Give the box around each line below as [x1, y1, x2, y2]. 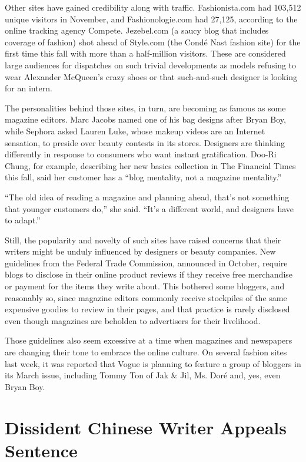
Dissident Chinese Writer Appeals [5, 415, 287, 439]
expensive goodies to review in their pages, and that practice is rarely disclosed [5, 303, 290, 315]
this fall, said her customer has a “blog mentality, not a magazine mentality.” [5, 171, 282, 183]
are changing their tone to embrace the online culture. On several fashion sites [5, 346, 287, 358]
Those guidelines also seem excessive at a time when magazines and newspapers [5, 334, 292, 346]
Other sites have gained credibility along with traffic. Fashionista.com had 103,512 [5, 1, 301, 13]
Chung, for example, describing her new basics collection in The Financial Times [5, 159, 296, 171]
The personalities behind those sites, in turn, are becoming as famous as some [5, 101, 286, 114]
